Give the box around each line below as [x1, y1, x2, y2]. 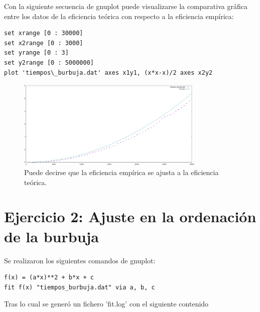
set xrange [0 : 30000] [4, 30, 83, 37]
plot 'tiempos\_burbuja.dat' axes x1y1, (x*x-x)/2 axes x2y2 [4, 69, 213, 76]
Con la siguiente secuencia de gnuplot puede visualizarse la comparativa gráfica [4, 1, 247, 11]
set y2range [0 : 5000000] [4, 59, 94, 66]
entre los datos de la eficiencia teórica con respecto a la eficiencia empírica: [4, 11, 234, 21]
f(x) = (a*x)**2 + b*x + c [4, 274, 94, 281]
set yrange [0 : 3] [4, 49, 69, 57]
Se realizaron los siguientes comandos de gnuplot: [4, 255, 156, 265]
